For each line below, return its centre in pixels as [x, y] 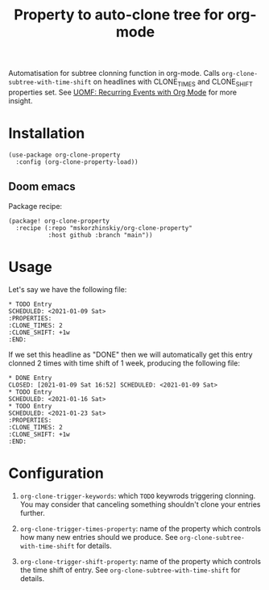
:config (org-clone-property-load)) [77, 162]
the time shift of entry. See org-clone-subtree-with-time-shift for [130, 570]
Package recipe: [35, 206]
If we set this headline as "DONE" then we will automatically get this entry [130, 354]
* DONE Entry [30, 378]
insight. [21, 100]
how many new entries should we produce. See [99, 537]
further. [33, 513]
